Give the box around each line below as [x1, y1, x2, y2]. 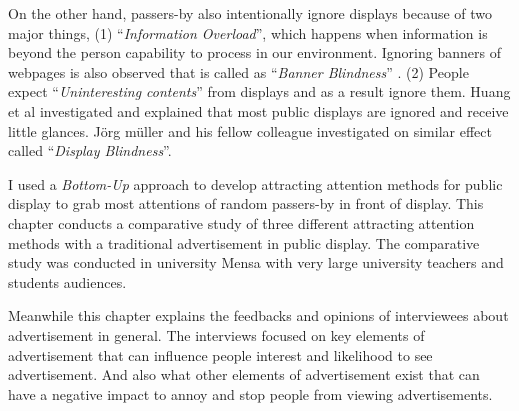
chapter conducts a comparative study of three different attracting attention [8, 212, 475, 233]
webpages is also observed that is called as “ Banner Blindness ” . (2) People [8, 61, 469, 82]
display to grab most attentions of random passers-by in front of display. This [8, 193, 484, 214]
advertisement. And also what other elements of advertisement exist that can [8, 364, 480, 385]
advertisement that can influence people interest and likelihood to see [8, 344, 433, 365]
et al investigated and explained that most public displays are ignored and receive [8, 100, 509, 121]
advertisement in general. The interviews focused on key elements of [8, 324, 425, 345]
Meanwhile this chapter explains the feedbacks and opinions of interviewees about [8, 305, 509, 326]
